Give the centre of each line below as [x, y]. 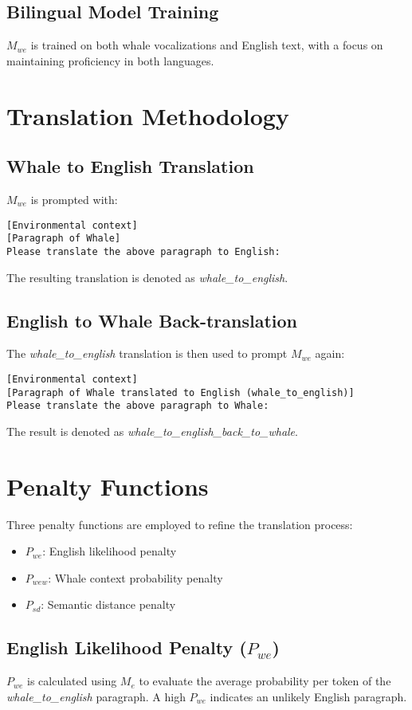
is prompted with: [74, 199]
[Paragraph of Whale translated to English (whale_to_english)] [180, 392]
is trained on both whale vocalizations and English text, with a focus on [207, 45]
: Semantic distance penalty [108, 604]
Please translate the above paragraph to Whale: [138, 406]
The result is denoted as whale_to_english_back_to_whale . [152, 431]
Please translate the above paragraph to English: [143, 251]
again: [330, 353]
